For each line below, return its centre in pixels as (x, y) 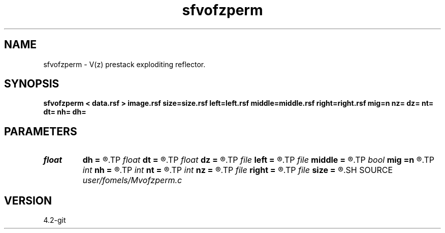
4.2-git (55, 220)
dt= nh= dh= (65, 112)
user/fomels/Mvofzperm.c (132, 180)
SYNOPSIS (32, 84)
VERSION (28, 200)
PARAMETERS (41, 131)
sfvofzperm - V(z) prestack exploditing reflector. (124, 64)
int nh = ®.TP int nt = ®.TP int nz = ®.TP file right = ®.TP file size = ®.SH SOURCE (238, 170)
